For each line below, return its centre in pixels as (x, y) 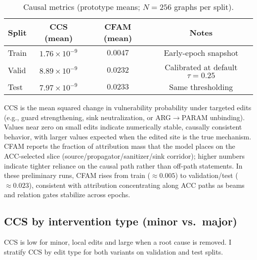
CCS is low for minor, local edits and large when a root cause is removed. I (118, 242)
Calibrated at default (201, 67)
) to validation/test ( (207, 175)
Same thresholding (201, 87)
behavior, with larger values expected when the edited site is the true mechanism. (128, 136)
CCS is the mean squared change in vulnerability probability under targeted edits (128, 107)
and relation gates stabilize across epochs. (67, 195)
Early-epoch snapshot (201, 53)
